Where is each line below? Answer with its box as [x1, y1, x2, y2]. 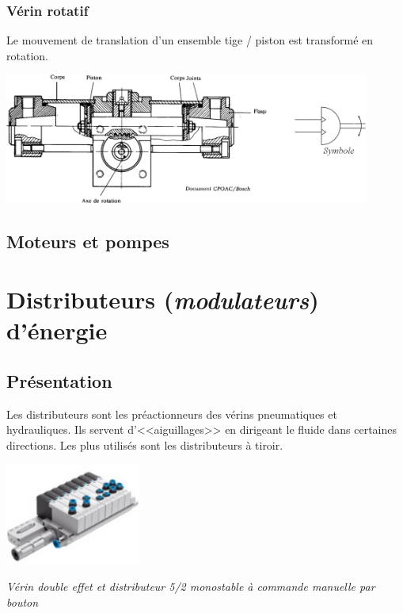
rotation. [6, 47, 48, 63]
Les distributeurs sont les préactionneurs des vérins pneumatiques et [6, 405, 337, 422]
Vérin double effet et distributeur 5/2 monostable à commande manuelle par [6, 578, 375, 595]
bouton [6, 593, 39, 610]
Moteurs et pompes [6, 228, 169, 253]
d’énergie [6, 314, 108, 347]
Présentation [6, 368, 112, 393]
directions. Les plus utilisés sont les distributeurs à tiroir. [6, 436, 283, 453]
